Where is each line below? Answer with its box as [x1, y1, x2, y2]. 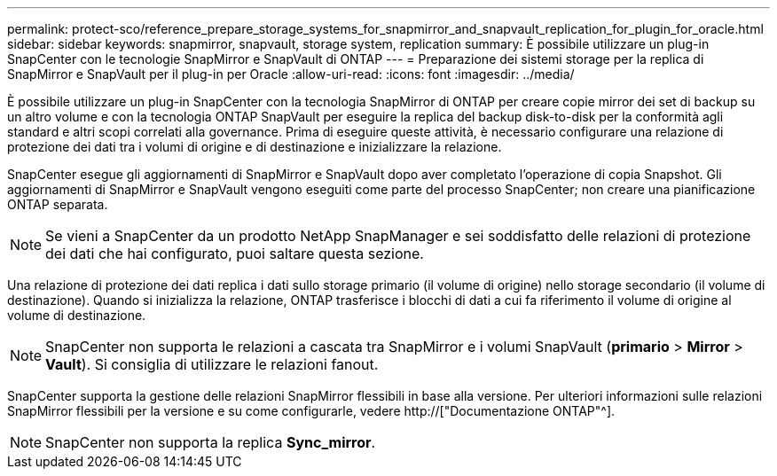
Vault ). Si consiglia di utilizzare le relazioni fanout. [45, 355, 379, 373]
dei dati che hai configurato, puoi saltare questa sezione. [45, 245, 424, 262]
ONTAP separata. [7, 197, 108, 212]
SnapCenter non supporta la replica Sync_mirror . [45, 433, 376, 451]
